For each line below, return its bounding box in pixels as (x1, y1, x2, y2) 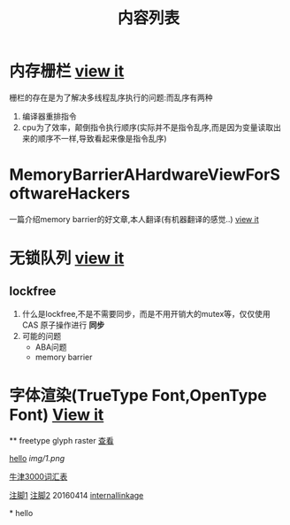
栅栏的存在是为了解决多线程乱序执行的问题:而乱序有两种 (9, 92, 214, 103)
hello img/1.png (9, 452, 65, 463)
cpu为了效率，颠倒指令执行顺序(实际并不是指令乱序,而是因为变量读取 (21, 121, 274, 133)
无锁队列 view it (9, 249, 125, 268)
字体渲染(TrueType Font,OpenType (9, 386, 267, 405)
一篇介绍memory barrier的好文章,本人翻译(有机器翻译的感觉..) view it (9, 213, 259, 224)
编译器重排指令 (21, 111, 77, 121)
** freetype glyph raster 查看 (9, 435, 114, 445)
